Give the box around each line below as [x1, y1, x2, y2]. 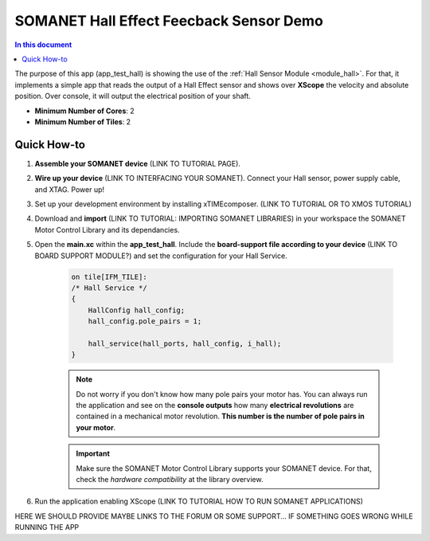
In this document [14, 40, 72, 49]
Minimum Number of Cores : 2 [34, 106, 135, 116]
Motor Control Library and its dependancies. [34, 225, 180, 234]
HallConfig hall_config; [88, 305, 186, 315]
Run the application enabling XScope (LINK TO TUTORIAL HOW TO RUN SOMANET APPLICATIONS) [34, 496, 364, 506]
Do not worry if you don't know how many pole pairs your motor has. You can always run [76, 389, 368, 398]
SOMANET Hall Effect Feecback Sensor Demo [14, 12, 324, 29]
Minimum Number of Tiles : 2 [34, 116, 131, 127]
